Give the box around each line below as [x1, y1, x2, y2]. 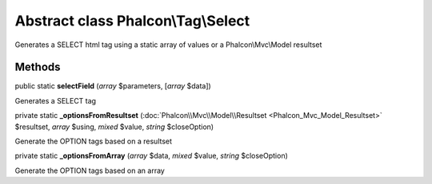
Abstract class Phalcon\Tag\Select [14, 12, 250, 29]
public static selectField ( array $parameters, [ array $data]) [14, 81, 211, 91]
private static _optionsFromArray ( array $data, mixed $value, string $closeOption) [14, 151, 288, 161]
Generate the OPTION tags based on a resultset [14, 136, 172, 147]
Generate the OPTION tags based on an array [14, 166, 166, 175]
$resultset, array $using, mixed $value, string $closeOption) [14, 122, 214, 131]
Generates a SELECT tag [14, 96, 96, 105]
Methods [14, 61, 61, 74]
